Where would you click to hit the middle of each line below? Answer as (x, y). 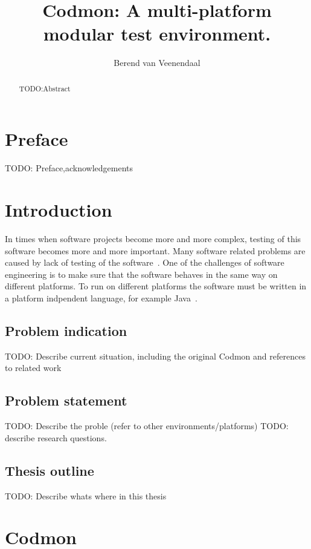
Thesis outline (50, 470)
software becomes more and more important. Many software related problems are (155, 250)
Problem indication (66, 330)
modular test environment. (157, 34)
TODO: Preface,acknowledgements (69, 168)
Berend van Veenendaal (157, 63)
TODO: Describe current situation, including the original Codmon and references (155, 356)
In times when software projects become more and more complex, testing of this (153, 239)
